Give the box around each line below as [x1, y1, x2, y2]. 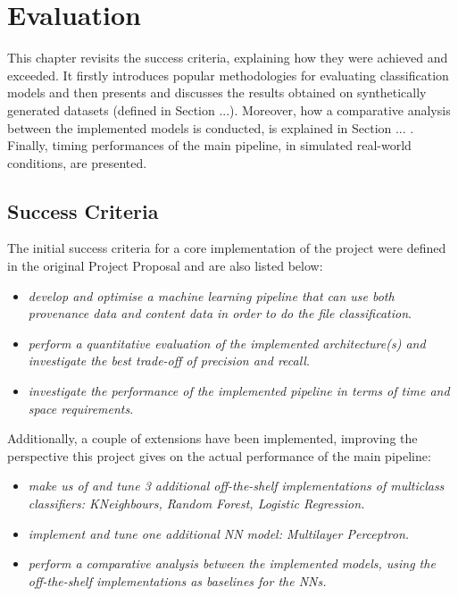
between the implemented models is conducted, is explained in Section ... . [7, 118, 414, 137]
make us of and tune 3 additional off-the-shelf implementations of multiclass [28, 476, 445, 495]
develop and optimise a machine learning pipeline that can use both [28, 286, 395, 305]
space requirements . [28, 399, 134, 417]
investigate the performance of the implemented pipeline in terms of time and [28, 382, 450, 400]
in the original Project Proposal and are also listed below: [7, 256, 323, 275]
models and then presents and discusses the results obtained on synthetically [7, 83, 427, 102]
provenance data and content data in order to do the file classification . [28, 304, 412, 323]
